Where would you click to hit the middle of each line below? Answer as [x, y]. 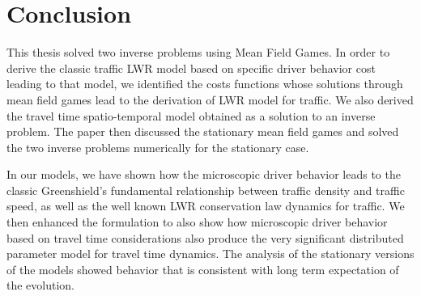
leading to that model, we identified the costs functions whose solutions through [205, 84]
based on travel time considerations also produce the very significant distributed [205, 237]
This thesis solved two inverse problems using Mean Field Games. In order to [198, 52]
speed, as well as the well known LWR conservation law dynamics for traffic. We [206, 206]
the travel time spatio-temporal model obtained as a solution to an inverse [191, 115]
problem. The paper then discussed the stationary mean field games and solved [203, 131]
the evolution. [41, 285]
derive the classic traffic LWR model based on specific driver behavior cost [191, 68]
